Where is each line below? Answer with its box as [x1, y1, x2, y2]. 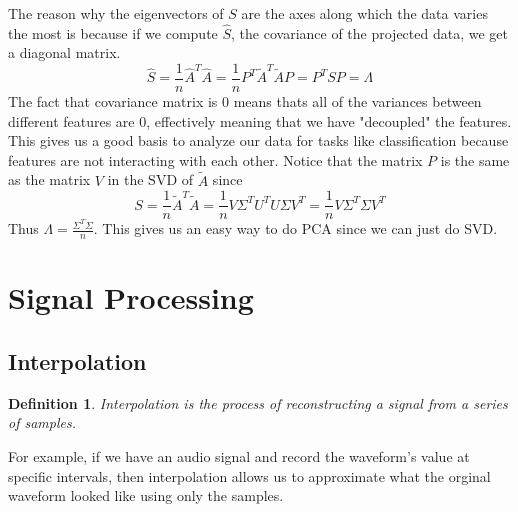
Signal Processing [8, 277, 254, 318]
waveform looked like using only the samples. [8, 485, 284, 506]
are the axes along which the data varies [241, 3, 488, 23]
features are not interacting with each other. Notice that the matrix [8, 149, 423, 170]
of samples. [8, 412, 76, 433]
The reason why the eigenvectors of [8, 3, 224, 23]
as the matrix [8, 169, 91, 190]
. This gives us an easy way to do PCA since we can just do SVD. [93, 218, 498, 239]
